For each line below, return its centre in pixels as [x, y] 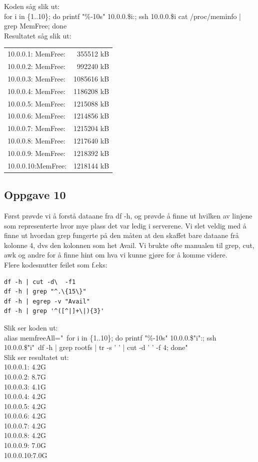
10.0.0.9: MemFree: [36, 153]
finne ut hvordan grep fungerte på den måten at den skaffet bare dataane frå [121, 235]
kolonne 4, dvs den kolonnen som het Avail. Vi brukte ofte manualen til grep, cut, [129, 245]
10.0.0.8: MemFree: [36, 141]
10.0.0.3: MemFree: [36, 78]
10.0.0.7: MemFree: [36, 128]
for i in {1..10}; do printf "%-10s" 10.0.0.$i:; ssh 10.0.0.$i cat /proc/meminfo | [123, 16]
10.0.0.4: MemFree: [36, 91]
